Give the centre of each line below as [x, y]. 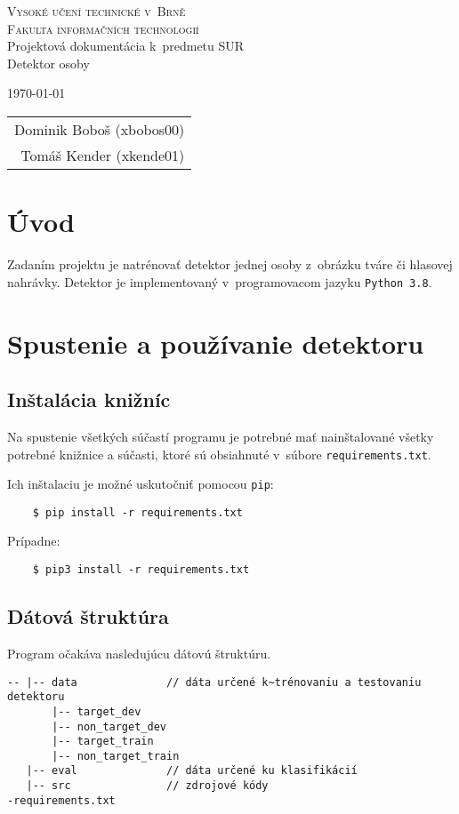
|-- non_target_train [116, 756]
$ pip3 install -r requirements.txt [141, 570]
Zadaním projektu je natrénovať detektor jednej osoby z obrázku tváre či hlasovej [230, 264]
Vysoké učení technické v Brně [97, 11]
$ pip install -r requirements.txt [137, 512]
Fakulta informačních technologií [103, 28]
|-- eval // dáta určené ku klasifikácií [192, 771]
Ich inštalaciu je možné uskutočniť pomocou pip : [141, 484]
